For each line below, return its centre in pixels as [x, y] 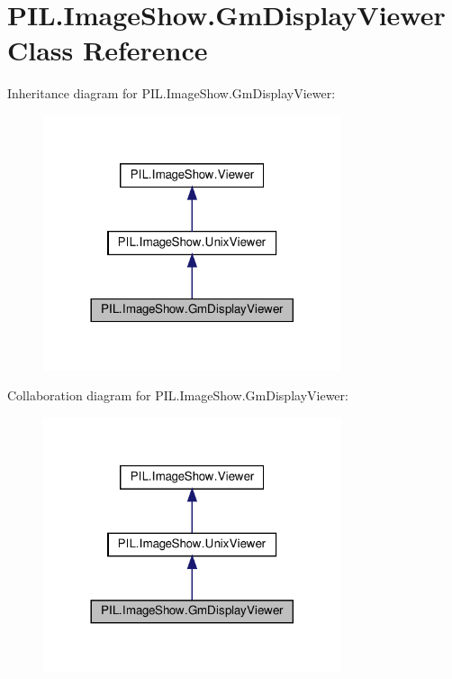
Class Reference [108, 50]
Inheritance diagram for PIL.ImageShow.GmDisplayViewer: [172, 93]
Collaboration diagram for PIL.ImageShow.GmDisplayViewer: [178, 395]
